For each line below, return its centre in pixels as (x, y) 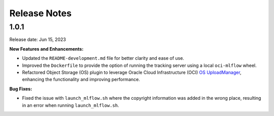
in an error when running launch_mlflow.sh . (71, 105)
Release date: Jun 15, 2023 (38, 40)
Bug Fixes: (21, 89)
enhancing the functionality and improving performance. (81, 80)
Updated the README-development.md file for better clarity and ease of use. (103, 58)
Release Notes (41, 13)
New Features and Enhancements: (46, 49)
